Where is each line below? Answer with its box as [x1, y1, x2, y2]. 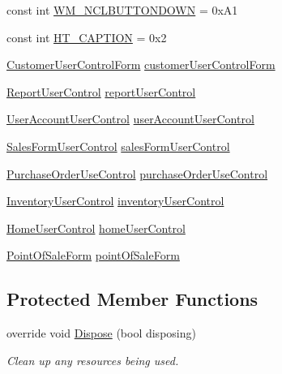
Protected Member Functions [6, 286, 258, 312]
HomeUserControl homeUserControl [6, 219, 186, 236]
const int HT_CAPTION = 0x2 [6, 28, 167, 45]
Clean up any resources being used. [6, 351, 179, 368]
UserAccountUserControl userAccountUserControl [6, 110, 254, 127]
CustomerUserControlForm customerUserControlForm [6, 56, 276, 73]
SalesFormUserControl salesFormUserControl [6, 137, 230, 154]
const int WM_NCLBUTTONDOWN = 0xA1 [6, 2, 238, 18]
